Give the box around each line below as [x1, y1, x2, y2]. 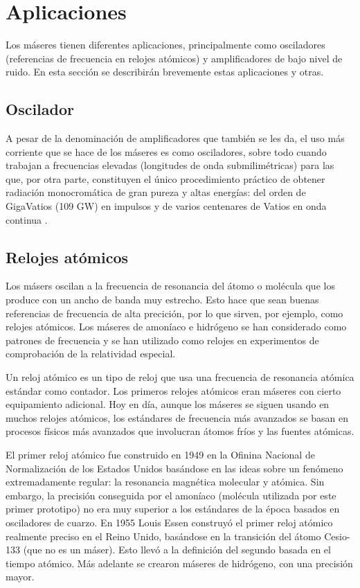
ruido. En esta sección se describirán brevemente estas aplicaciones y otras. [6, 64, 324, 79]
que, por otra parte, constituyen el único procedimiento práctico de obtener [6, 171, 325, 186]
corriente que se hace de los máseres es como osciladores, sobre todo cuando [6, 144, 327, 159]
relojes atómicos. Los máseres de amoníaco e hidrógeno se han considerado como [6, 319, 347, 334]
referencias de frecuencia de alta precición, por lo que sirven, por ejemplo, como [6, 305, 343, 320]
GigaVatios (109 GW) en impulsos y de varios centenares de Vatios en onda [6, 199, 327, 213]
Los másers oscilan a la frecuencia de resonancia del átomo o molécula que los [6, 278, 335, 293]
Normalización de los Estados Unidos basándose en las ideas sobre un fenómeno [6, 461, 343, 475]
